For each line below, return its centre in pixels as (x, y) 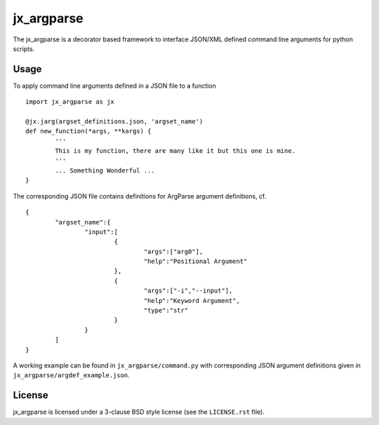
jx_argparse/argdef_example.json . (71, 375)
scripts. (24, 48)
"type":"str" (166, 311)
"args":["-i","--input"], (188, 291)
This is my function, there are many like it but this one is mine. (175, 151)
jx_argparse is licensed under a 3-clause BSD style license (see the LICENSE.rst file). (139, 412)
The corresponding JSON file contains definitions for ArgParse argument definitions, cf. (140, 196)
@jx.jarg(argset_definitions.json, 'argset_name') (114, 122)
